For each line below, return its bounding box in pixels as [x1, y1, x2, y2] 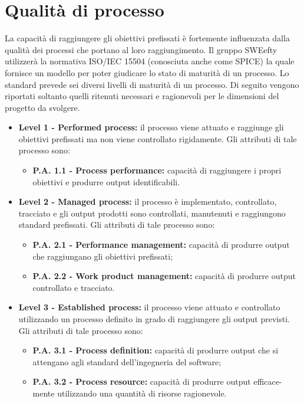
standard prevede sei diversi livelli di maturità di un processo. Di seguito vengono [5, 78, 299, 90]
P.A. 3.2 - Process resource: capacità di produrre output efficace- [32, 375, 282, 388]
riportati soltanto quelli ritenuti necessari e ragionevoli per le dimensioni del [5, 90, 279, 102]
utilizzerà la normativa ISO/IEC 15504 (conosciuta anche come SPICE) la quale [5, 55, 295, 67]
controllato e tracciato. [32, 281, 115, 293]
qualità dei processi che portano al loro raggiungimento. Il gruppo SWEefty [5, 43, 277, 55]
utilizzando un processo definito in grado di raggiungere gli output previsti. [18, 313, 290, 325]
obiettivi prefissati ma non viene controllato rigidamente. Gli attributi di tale [18, 132, 297, 145]
